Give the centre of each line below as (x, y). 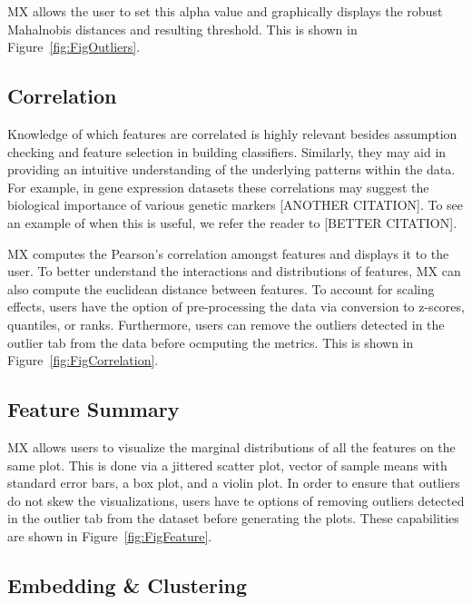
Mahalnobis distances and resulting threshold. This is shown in (182, 29)
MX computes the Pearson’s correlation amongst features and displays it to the (228, 253)
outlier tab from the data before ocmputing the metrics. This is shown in (211, 342)
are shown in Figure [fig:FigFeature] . (110, 535)
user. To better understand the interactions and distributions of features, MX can (234, 271)
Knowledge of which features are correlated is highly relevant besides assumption (232, 133)
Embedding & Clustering (128, 584)
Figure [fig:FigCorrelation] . (83, 360)
